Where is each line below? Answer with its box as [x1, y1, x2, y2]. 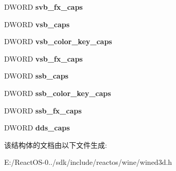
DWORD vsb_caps [4, 18, 70, 29]
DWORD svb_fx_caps [4, 2, 83, 12]
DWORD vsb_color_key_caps [4, 36, 112, 47]
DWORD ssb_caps [4, 70, 68, 81]
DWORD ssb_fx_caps [4, 105, 82, 116]
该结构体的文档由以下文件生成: [4, 139, 107, 150]
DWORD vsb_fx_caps [4, 53, 83, 64]
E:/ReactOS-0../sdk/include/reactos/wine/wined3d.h [4, 157, 172, 167]
